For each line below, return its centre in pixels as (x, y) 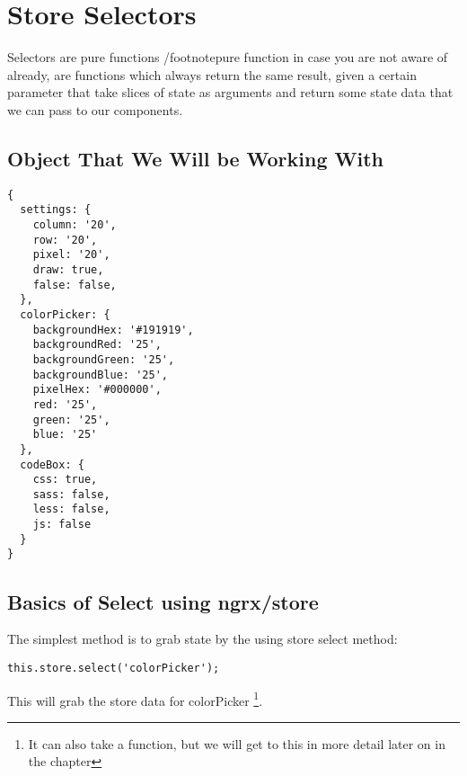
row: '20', (65, 240)
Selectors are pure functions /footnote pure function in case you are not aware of (228, 57)
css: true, (65, 480)
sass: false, (71, 494)
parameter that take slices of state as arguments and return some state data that (230, 92)
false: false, (75, 285)
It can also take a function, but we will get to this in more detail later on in (237, 743)
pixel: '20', (71, 255)
